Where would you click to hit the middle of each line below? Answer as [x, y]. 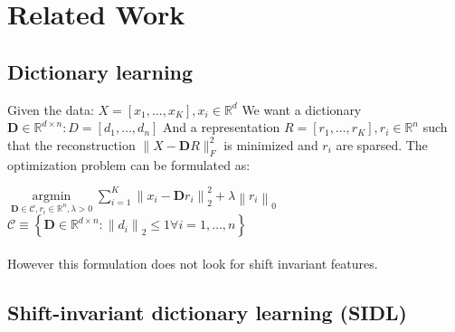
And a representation [222, 127]
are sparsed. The [382, 144]
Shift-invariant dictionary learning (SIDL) [207, 312]
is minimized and [271, 144]
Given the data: [51, 109]
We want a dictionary [302, 109]
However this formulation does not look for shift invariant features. [193, 263]
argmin [52, 196]
